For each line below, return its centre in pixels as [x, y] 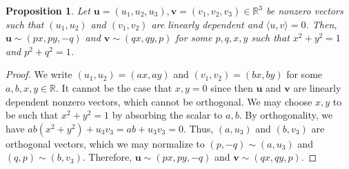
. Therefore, [107, 157]
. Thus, [198, 128]
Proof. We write [39, 74]
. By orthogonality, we [286, 115]
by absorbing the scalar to [167, 115]
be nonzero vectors [305, 10]
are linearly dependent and [207, 24]
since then [232, 87]
